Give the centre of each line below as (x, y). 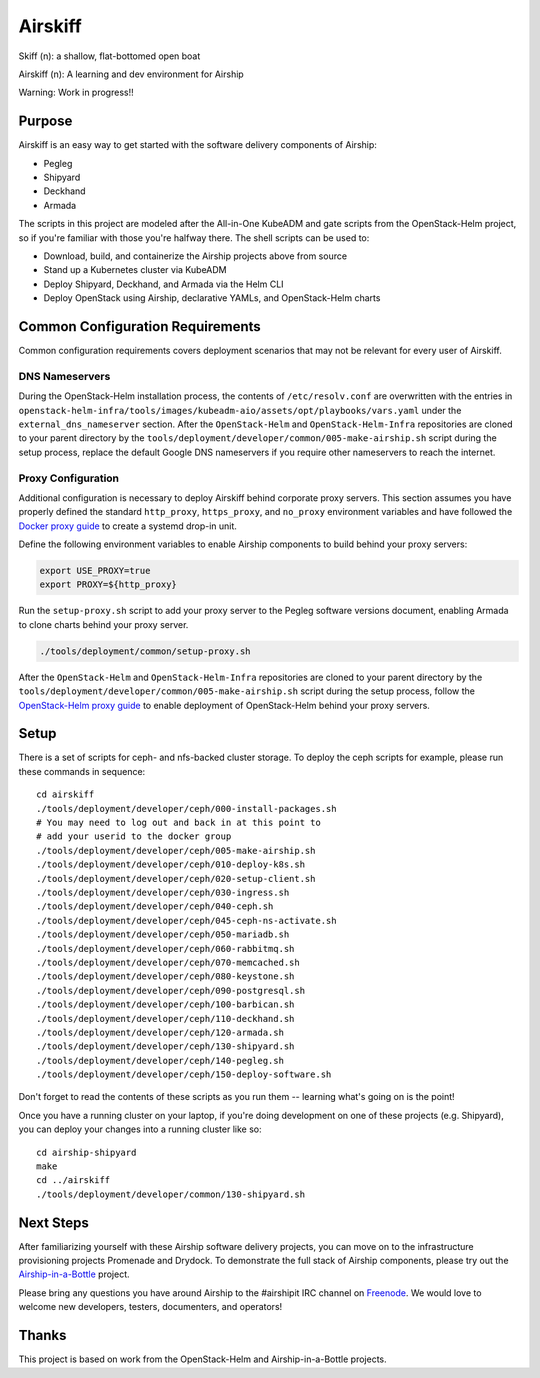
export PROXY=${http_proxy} (108, 584)
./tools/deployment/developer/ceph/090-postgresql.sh (170, 990)
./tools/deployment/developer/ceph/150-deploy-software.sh (184, 1074)
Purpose (45, 121)
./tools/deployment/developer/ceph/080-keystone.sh (165, 976)
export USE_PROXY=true (95, 571)
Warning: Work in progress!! (76, 92)
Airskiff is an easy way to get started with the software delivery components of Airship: (197, 145)
